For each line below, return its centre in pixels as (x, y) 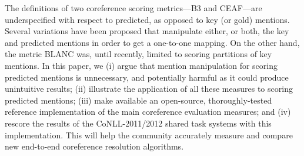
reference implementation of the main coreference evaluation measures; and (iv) (148, 112)
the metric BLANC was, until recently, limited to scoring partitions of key (138, 54)
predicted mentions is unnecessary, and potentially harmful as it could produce (147, 77)
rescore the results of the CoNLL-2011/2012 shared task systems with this (138, 123)
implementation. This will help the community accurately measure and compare (149, 135)
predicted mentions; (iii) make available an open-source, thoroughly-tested (138, 100)
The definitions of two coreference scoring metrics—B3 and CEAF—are (133, 8)
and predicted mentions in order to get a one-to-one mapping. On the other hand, (152, 42)
